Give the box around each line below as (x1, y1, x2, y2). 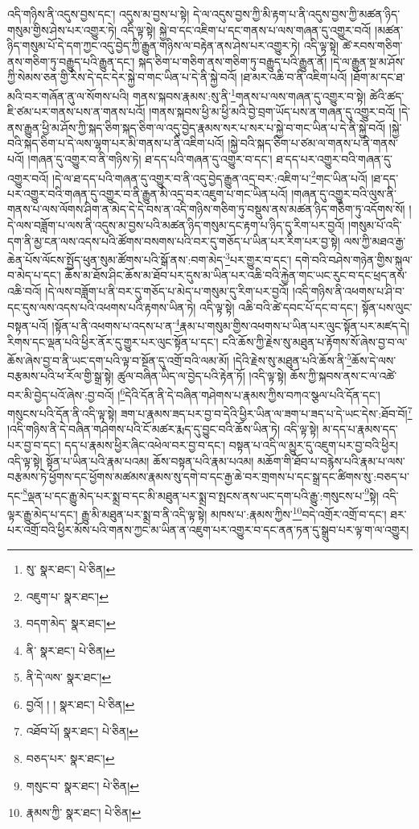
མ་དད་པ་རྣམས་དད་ (322, 421, 398, 437)
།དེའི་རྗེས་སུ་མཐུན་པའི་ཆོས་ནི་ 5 (232, 350, 351, 368)
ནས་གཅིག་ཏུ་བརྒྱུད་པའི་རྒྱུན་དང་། (7, 52, 135, 69)
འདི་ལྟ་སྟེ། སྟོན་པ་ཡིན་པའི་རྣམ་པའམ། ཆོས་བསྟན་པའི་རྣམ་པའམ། (7, 452, 254, 469)
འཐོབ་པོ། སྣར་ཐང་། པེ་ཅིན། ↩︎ (26, 723, 139, 740)
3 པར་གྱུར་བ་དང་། (225, 249, 292, 267)
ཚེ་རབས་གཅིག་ (342, 37, 403, 54)
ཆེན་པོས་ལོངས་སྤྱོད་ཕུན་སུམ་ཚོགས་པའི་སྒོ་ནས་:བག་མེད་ (7, 251, 226, 267)
